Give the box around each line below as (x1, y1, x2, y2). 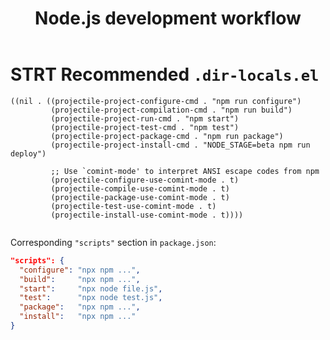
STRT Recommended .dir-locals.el (10, 63, 320, 86)
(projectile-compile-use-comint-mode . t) (50, 183, 230, 194)
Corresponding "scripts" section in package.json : (10, 236, 217, 248)
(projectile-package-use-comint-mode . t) (50, 192, 230, 202)
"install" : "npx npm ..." (19, 312, 137, 322)
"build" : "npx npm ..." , (19, 274, 141, 284)
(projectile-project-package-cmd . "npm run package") (50, 131, 284, 141)
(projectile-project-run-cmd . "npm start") (50, 113, 240, 124)
